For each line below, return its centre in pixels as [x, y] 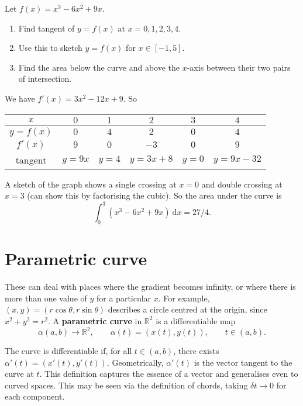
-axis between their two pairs [239, 67]
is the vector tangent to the [243, 362]
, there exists [196, 351]
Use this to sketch [50, 48]
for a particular [124, 298]
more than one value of [46, 298]
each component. [35, 396]
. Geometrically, [135, 362]
